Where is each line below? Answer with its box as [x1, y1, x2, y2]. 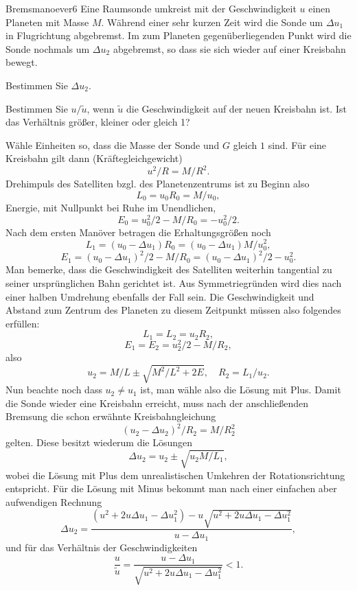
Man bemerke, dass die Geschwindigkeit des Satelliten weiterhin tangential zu [5, 262, 332, 277]
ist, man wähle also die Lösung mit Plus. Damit [140, 382, 341, 397]
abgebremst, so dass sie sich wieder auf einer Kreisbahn [113, 41, 346, 56]
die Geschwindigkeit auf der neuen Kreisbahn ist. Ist [126, 101, 347, 115]
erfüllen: [5, 316, 40, 330]
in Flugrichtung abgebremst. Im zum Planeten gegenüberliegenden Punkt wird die [5, 28, 352, 43]
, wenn [87, 101, 115, 115]
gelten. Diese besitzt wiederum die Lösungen [5, 435, 193, 450]
